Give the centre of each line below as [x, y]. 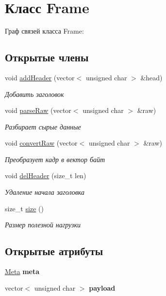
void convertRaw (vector [41, 143]
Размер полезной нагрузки [43, 225]
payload [102, 287]
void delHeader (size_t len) [46, 176]
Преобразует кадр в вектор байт [55, 159]
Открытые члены [47, 57]
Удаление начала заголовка [45, 192]
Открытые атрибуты [54, 251]
